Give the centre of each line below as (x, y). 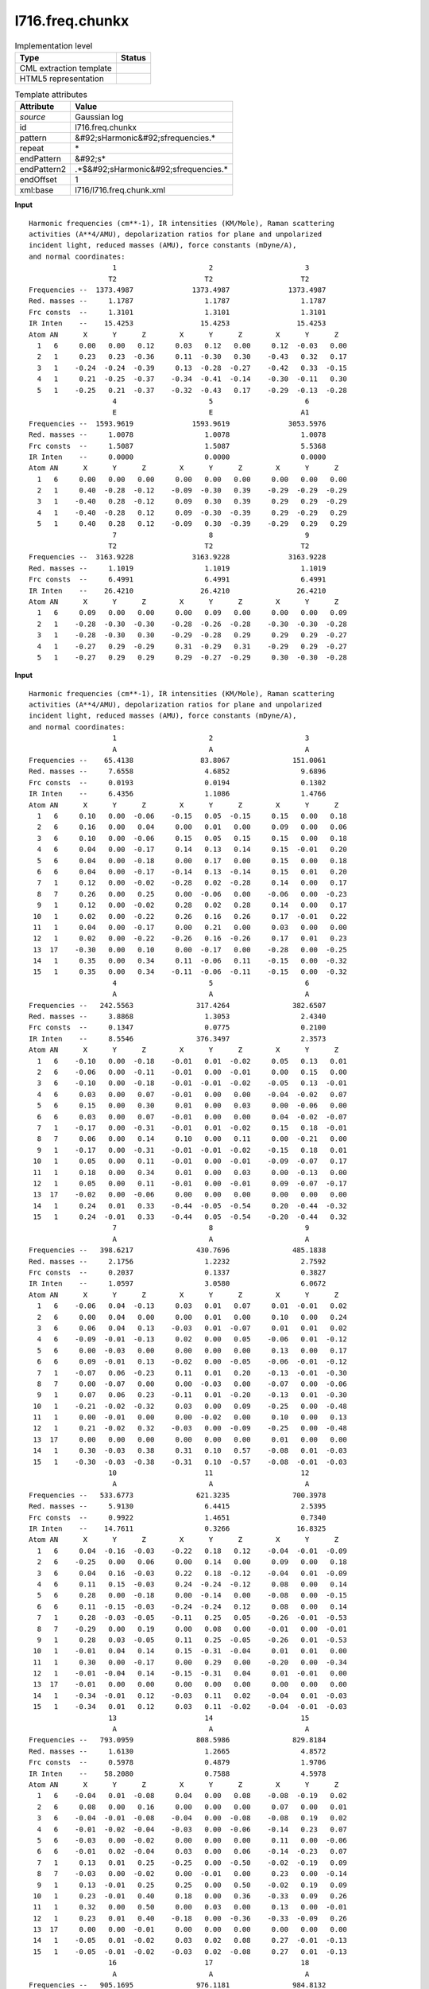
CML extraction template (66, 68)
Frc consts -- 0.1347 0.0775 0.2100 (178, 1028)
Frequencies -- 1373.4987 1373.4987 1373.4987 (178, 290)
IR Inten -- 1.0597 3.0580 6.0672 (178, 1284)
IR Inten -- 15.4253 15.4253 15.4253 (178, 323)
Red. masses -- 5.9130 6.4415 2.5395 (178, 1506)
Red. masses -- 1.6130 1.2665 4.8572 (178, 1751)
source (33, 117)
